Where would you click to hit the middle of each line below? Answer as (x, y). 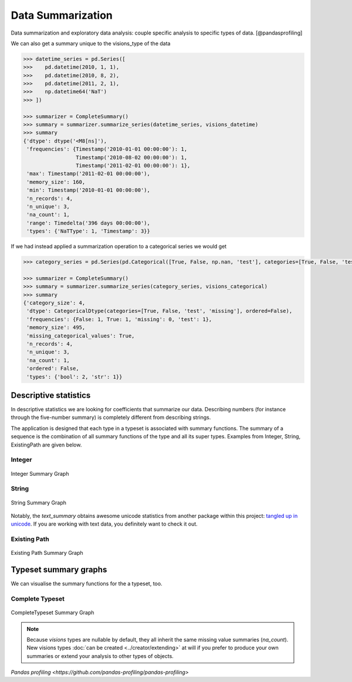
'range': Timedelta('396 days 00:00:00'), (89, 223)
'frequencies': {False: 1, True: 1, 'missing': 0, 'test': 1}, (119, 319)
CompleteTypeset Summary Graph (53, 613)
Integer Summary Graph (40, 473)
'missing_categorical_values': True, (81, 336)
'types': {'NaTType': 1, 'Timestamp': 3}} (89, 231)
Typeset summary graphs (59, 570)
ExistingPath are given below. (46, 445)
